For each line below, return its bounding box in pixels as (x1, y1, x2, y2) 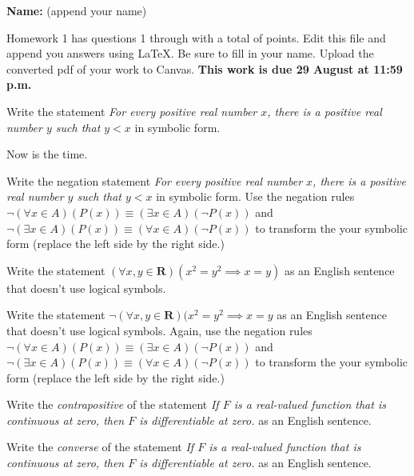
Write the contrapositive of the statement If (6, 396, 219, 413)
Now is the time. (6, 146, 88, 162)
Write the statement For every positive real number (6, 102, 257, 119)
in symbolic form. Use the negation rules (156, 188, 355, 205)
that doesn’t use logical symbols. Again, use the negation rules (6, 322, 312, 338)
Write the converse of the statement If (6, 438, 194, 455)
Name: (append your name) (6, 2, 147, 18)
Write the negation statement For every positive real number (6, 172, 303, 189)
